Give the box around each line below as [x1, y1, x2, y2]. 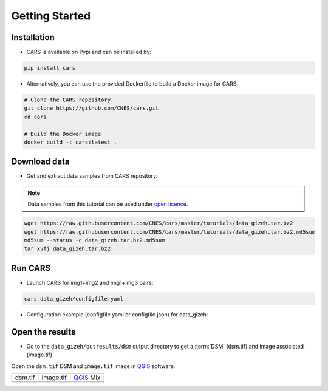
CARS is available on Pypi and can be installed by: [26, 49, 152, 56]
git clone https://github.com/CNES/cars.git [24, 105, 159, 112]
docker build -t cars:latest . [24, 138, 118, 146]
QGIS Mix [73, 373, 101, 382]
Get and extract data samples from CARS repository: [26, 172, 158, 180]
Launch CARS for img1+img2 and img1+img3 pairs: [26, 279, 154, 286]
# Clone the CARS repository [24, 97, 111, 103]
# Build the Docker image [24, 131, 101, 137]
